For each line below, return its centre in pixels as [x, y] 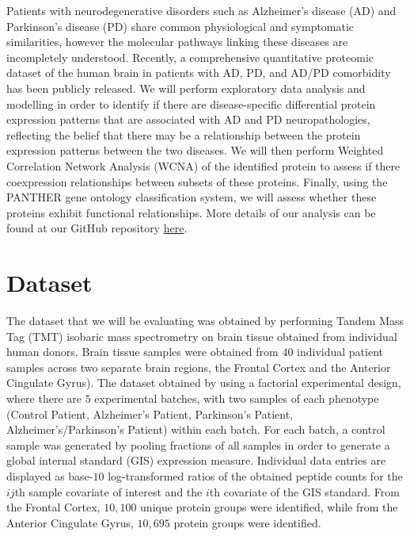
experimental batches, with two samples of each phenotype [237, 398]
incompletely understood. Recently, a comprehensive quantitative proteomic [190, 57]
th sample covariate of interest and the [108, 491]
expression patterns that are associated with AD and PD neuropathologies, [188, 119]
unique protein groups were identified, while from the [269, 507]
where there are [44, 398]
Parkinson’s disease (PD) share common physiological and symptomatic [180, 26]
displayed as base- [50, 475]
